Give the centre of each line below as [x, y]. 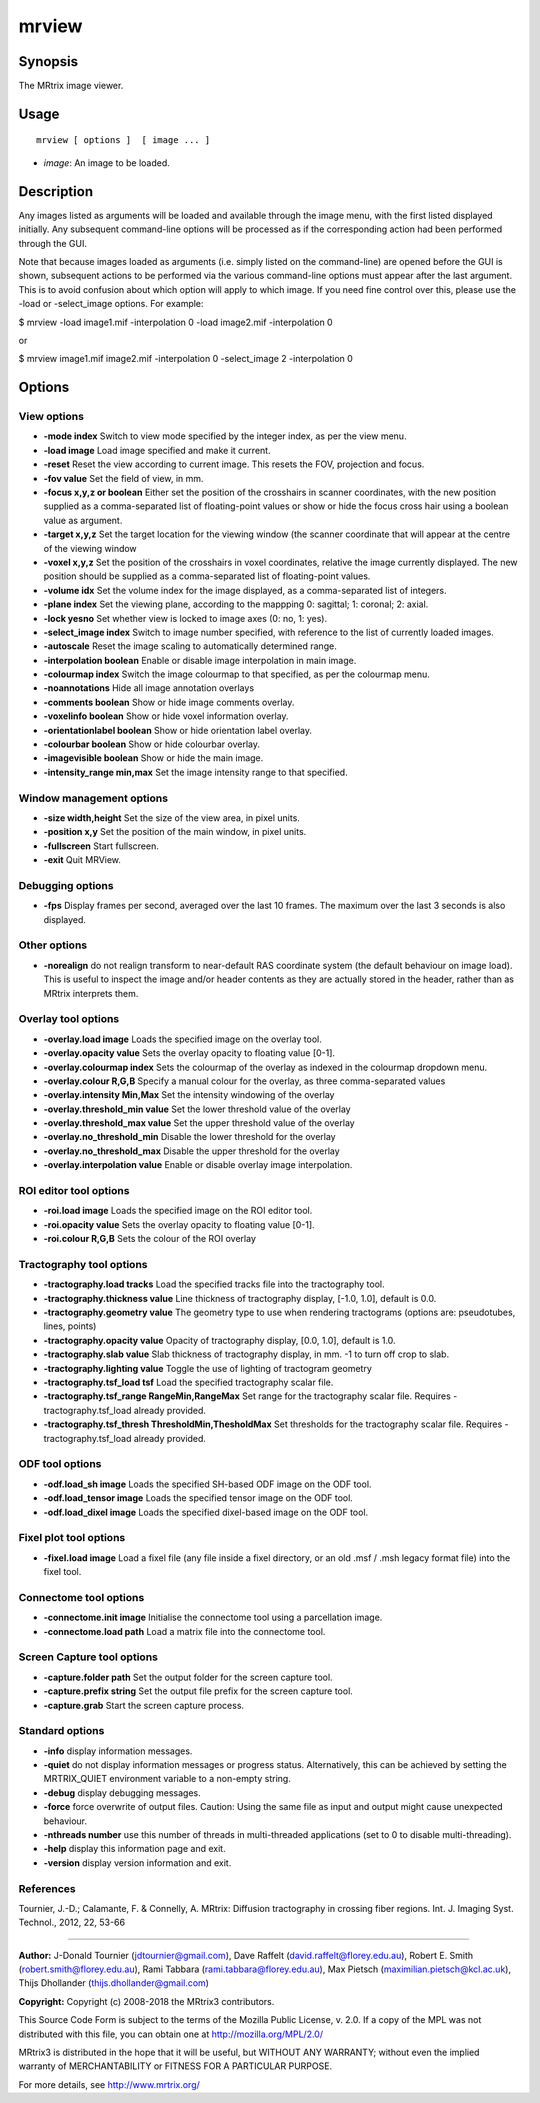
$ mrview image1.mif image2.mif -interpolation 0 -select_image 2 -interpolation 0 [186, 359]
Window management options [93, 798]
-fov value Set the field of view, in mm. [123, 478]
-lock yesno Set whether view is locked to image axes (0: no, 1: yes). [185, 618]
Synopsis [48, 61]
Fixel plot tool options [72, 1538]
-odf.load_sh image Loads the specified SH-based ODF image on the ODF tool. [207, 1484]
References [47, 1888]
